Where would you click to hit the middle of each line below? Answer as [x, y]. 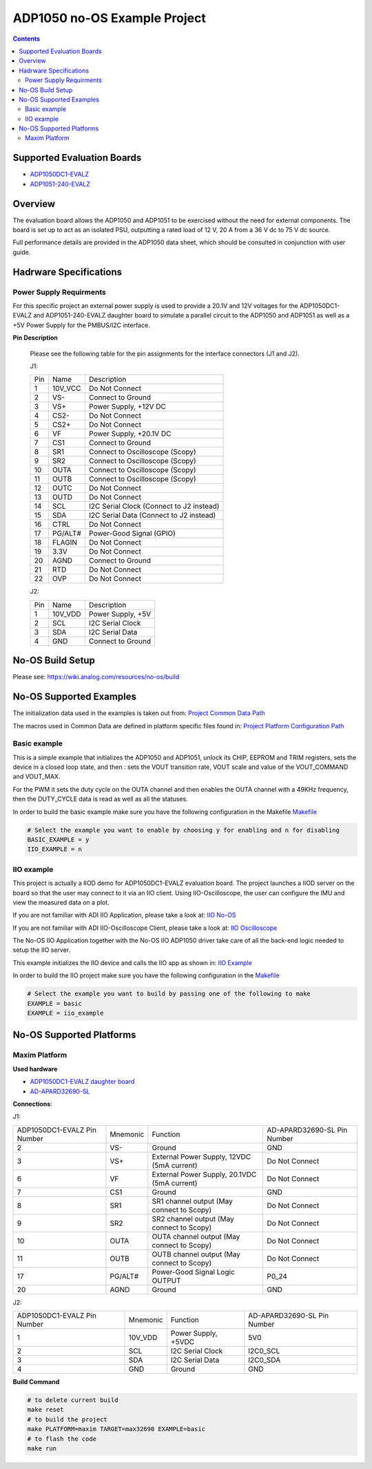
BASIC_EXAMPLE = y [58, 840]
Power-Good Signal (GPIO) [132, 534]
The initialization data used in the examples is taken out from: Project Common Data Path [139, 713]
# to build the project [68, 1419]
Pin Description [35, 338]
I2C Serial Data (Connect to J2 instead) [152, 516]
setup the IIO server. [42, 950]
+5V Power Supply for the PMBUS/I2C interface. [82, 325]
